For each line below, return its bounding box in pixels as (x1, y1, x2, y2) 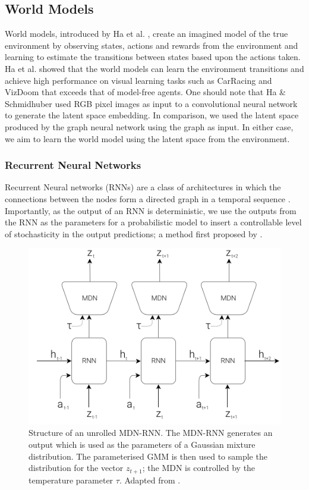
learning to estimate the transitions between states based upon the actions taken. (5, 51, 301, 63)
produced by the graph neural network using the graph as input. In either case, (5, 120, 294, 133)
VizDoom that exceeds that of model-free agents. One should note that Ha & (5, 86, 286, 98)
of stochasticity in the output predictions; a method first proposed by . (5, 227, 263, 240)
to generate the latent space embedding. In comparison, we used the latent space (5, 109, 299, 121)
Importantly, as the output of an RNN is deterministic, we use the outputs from (5, 204, 297, 216)
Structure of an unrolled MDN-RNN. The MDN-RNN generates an (29, 426, 273, 439)
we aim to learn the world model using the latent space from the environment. (5, 132, 290, 145)
